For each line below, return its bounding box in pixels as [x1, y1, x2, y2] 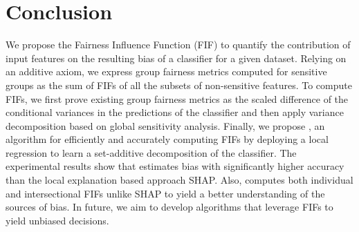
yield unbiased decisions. [6, 213, 109, 227]
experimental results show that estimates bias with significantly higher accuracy [6, 159, 344, 173]
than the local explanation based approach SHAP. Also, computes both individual [6, 173, 353, 187]
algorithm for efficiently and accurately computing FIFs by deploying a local [6, 132, 329, 146]
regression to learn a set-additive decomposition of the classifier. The [6, 145, 297, 159]
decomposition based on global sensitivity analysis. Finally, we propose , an [6, 118, 325, 133]
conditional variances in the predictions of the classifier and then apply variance [6, 105, 344, 119]
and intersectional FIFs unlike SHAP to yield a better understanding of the [6, 186, 325, 200]
